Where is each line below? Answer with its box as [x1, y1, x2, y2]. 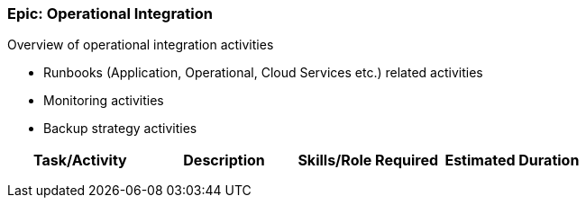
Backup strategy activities [43, 120, 197, 137]
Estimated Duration [444, 151, 580, 170]
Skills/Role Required [298, 151, 439, 170]
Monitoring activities [43, 93, 164, 109]
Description [183, 151, 265, 170]
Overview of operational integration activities [7, 37, 274, 53]
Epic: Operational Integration [7, 4, 213, 22]
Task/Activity [32, 151, 127, 170]
